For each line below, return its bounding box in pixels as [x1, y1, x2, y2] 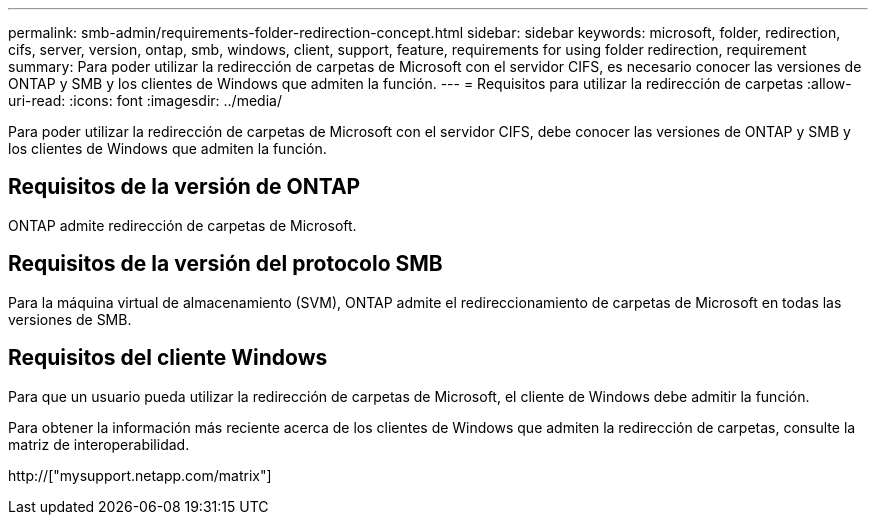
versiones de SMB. [8, 310, 132, 328]
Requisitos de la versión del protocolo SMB [8, 251, 443, 277]
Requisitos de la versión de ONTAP [8, 174, 361, 200]
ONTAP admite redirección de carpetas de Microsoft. [8, 216, 357, 234]
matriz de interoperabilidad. [8, 435, 190, 453]
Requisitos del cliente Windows [8, 345, 328, 371]
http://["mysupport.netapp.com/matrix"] [8, 466, 272, 484]
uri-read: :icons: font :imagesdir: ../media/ [8, 92, 282, 109]
